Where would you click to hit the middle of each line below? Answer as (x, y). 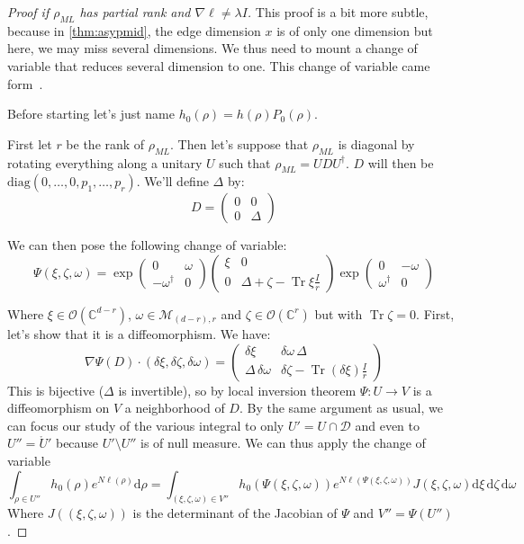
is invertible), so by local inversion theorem (237, 390)
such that (245, 162)
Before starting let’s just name (91, 114)
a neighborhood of (175, 408)
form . (25, 83)
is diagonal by (376, 143)
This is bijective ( (56, 390)
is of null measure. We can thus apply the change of (283, 443)
